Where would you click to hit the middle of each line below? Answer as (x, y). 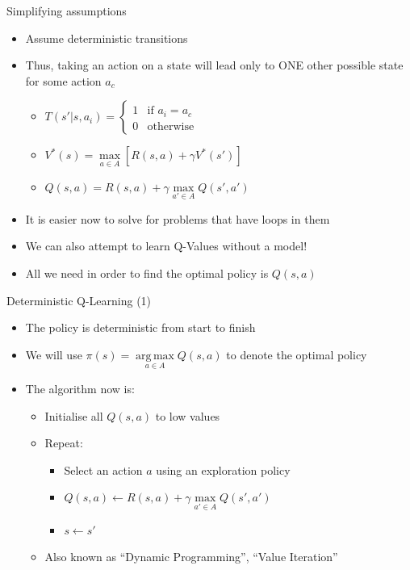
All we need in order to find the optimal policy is (147, 273)
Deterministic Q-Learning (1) (79, 300)
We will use (54, 354)
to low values (188, 415)
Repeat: (64, 443)
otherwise (171, 126)
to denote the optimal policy (297, 354)
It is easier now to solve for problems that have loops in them (178, 218)
